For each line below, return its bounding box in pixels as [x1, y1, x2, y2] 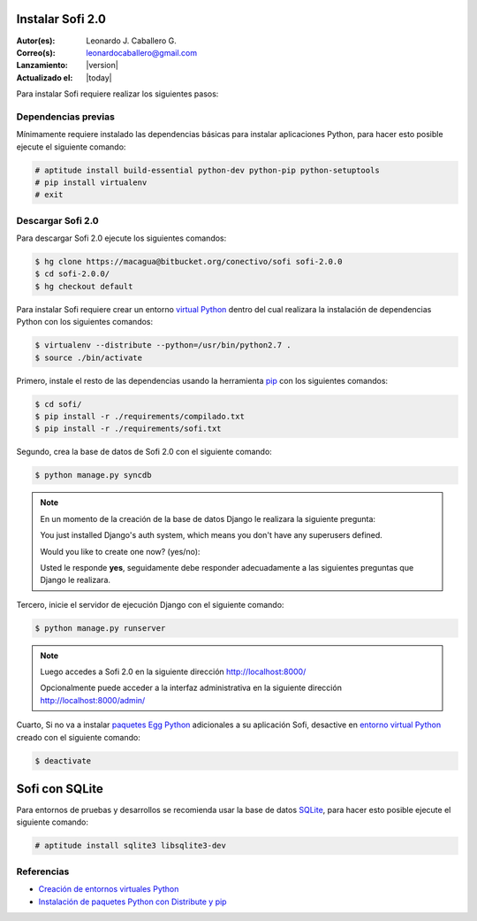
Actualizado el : [16, 72, 73, 83]
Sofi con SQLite [16, 781, 103, 796]
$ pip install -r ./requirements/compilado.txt [34, 411, 245, 421]
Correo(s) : [16, 47, 57, 58]
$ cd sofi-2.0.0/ [34, 269, 110, 279]
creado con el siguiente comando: [16, 732, 140, 742]
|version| [86, 60, 118, 71]
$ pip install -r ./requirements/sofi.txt [34, 424, 222, 434]
